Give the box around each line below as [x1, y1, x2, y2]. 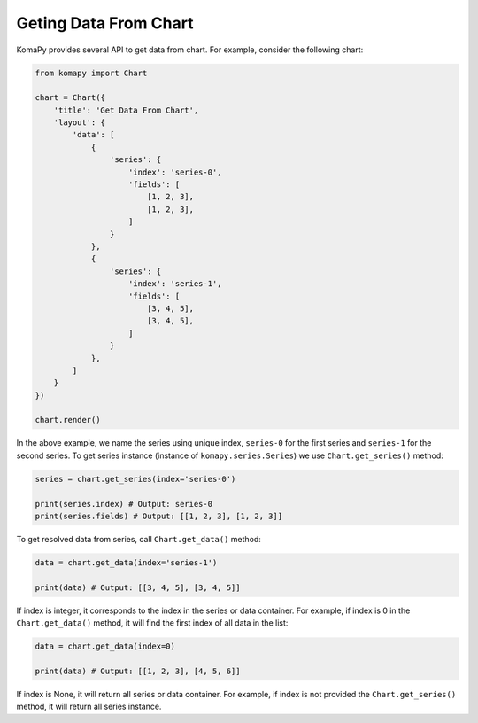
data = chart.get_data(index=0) [35, 641, 176, 651]
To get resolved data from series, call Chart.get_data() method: [16, 533, 261, 544]
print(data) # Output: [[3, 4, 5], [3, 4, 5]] [35, 582, 241, 593]
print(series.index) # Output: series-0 [35, 499, 212, 509]
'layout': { [53, 118, 106, 128]
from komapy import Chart [35, 67, 148, 78]
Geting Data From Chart [16, 13, 194, 33]
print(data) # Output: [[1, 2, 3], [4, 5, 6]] [35, 665, 241, 676]
